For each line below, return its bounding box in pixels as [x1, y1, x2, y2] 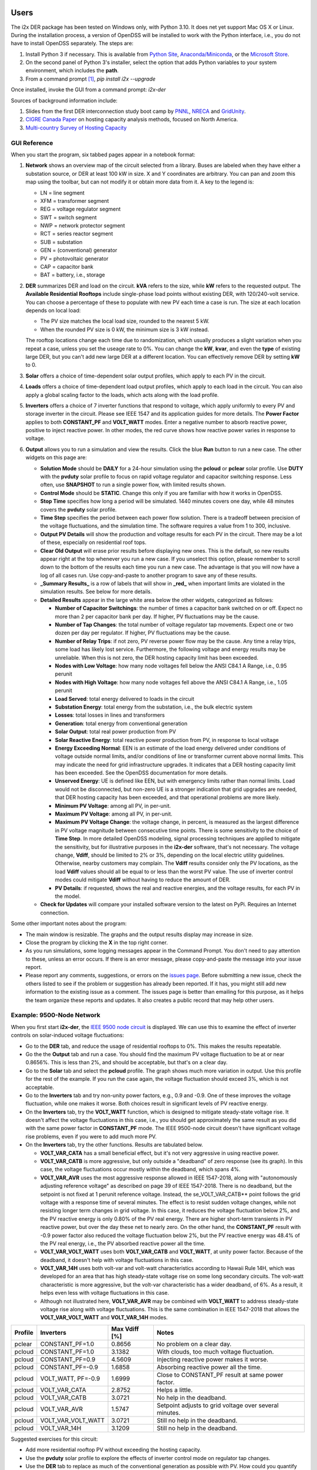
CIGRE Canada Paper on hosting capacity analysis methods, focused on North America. [25, 116, 238, 123]
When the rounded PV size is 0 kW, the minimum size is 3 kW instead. [40, 326, 210, 333]
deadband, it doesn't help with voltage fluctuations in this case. [40, 1256, 194, 1264]
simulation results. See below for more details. [40, 588, 152, 595]
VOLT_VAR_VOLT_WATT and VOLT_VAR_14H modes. [40, 1314, 168, 1321]
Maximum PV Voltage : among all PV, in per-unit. [55, 810, 173, 817]
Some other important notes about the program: [11, 920, 127, 927]
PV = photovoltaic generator [40, 255, 109, 262]
